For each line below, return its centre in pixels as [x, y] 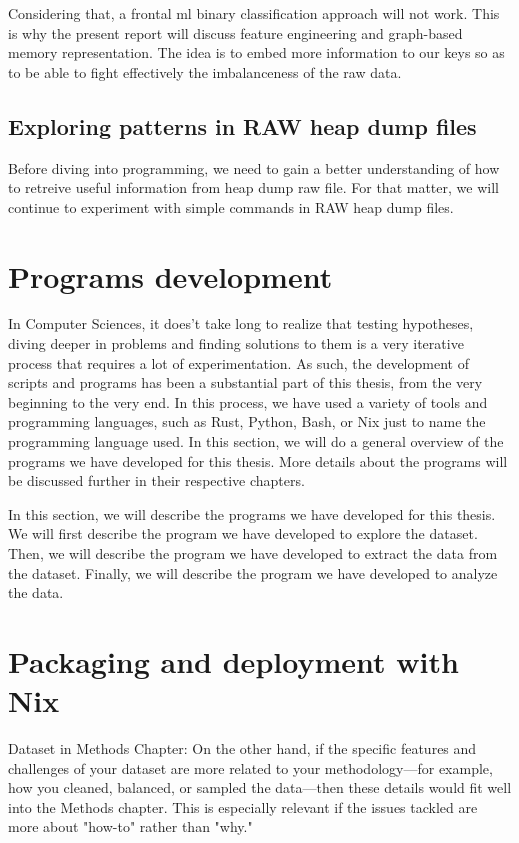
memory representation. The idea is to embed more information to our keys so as [256, 52]
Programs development [170, 275]
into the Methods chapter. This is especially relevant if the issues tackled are [243, 806]
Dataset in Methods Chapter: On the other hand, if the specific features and [242, 748]
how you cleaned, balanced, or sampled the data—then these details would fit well [260, 787]
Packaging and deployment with [233, 660]
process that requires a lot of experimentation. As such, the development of [238, 362]
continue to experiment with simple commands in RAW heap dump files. [231, 206]
